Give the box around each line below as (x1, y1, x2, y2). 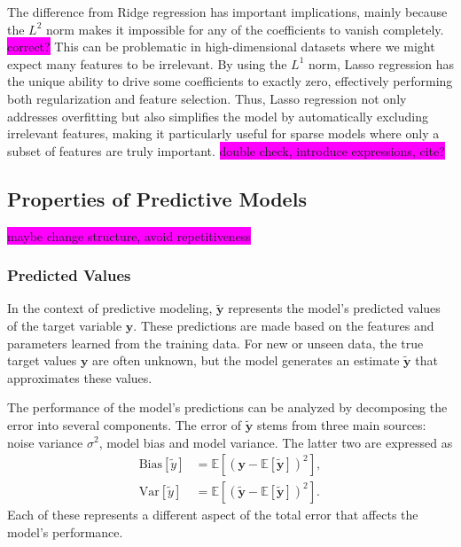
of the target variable (7, 316, 122, 334)
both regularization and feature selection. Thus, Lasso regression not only (7, 89, 407, 107)
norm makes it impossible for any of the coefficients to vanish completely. (46, 20, 444, 38)
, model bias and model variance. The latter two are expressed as (98, 433, 453, 451)
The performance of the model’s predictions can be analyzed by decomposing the (7, 398, 448, 417)
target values (7, 351, 77, 370)
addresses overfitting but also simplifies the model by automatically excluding (7, 106, 428, 125)
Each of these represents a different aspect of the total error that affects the (7, 505, 418, 524)
